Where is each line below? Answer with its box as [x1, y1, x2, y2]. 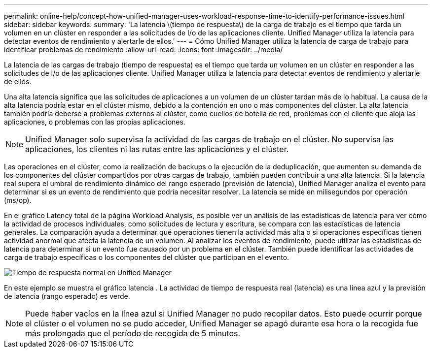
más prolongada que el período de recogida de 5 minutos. [25, 328, 241, 338]
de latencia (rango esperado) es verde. [4, 292, 130, 300]
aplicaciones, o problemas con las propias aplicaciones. [4, 118, 185, 126]
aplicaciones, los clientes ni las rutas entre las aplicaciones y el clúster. [25, 144, 289, 154]
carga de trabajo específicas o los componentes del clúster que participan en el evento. [4, 253, 289, 261]
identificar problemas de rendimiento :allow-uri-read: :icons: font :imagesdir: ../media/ [4, 45, 283, 54]
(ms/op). [4, 196, 32, 204]
